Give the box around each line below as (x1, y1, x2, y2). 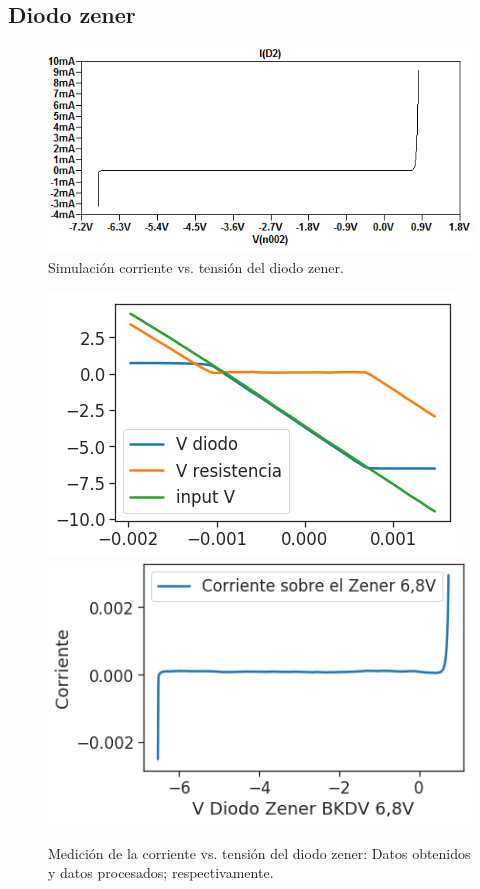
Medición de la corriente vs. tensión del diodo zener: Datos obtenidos (48, 842, 471, 863)
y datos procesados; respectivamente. (48, 862, 274, 883)
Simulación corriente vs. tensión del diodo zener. (48, 256, 344, 277)
